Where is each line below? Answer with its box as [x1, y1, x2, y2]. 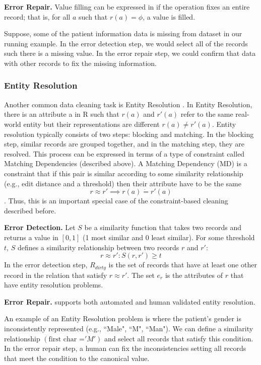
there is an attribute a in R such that [4, 109, 119, 119]
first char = [48, 335, 85, 343]
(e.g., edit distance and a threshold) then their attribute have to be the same [4, 178, 241, 188]
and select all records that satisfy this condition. [104, 333, 253, 343]
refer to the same [180, 109, 233, 119]
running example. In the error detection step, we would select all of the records [4, 38, 248, 48]
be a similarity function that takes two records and [84, 222, 242, 233]
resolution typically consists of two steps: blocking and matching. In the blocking [4, 128, 254, 139]
